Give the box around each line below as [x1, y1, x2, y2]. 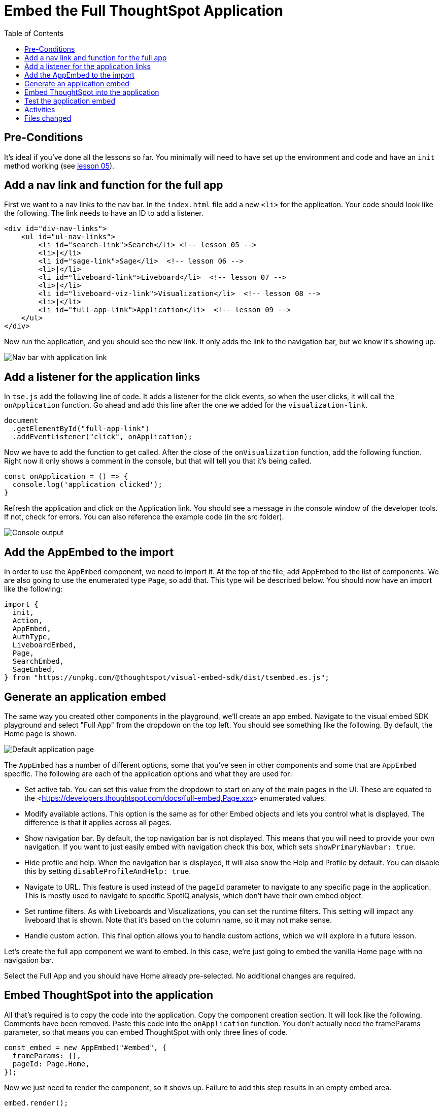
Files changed [24, 113, 72, 122]
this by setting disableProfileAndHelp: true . [24, 866, 191, 875]
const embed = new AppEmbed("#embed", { [4, 1043, 167, 1052]
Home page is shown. [4, 729, 77, 738]
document [4, 416, 39, 425]
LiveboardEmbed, [12, 641, 77, 649]
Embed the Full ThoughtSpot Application [4, 2, 283, 19]
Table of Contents [4, 28, 64, 38]
